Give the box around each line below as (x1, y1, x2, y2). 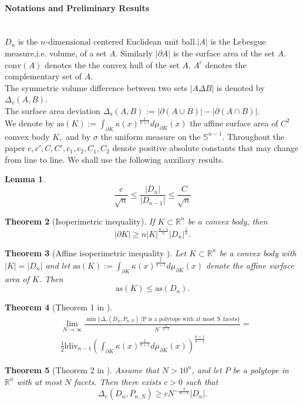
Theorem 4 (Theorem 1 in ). (5, 301, 113, 313)
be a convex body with (219, 246, 297, 259)
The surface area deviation (5, 104, 100, 116)
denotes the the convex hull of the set (45, 58, 180, 71)
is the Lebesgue (210, 35, 266, 48)
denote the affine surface (206, 259, 294, 271)
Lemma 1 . (5, 173, 46, 185)
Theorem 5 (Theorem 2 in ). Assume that (5, 363, 159, 376)
